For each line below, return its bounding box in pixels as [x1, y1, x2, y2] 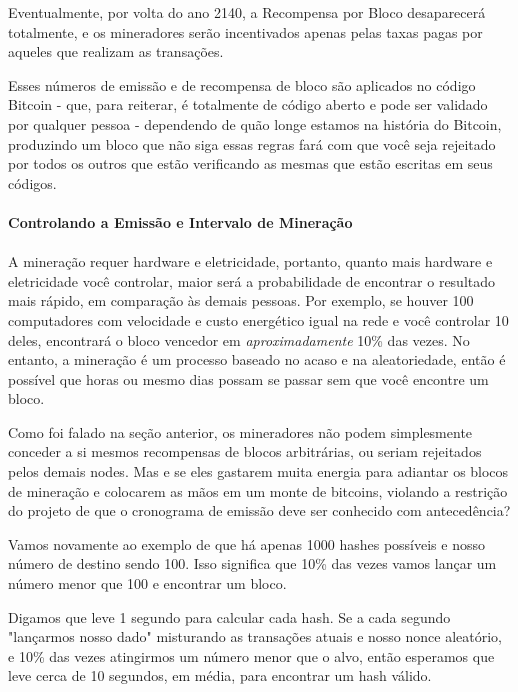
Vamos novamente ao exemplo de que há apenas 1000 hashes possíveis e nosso [8, 533, 485, 554]
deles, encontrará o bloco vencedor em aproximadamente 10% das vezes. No [8, 329, 470, 350]
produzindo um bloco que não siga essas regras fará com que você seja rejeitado [8, 133, 496, 154]
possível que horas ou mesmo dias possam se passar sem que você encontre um [8, 368, 489, 389]
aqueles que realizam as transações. [8, 41, 224, 62]
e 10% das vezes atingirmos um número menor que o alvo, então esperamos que [8, 645, 495, 666]
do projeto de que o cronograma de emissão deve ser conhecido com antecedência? [8, 500, 511, 521]
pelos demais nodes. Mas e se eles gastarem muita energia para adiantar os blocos [8, 461, 509, 482]
